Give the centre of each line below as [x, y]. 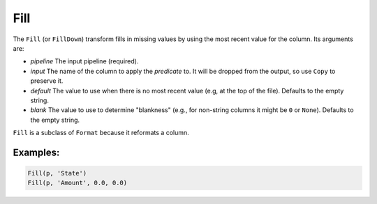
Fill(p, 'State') [57, 173]
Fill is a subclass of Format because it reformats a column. [101, 133]
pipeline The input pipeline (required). [84, 61]
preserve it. [47, 81]
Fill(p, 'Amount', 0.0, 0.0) [77, 183]
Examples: [36, 152]
